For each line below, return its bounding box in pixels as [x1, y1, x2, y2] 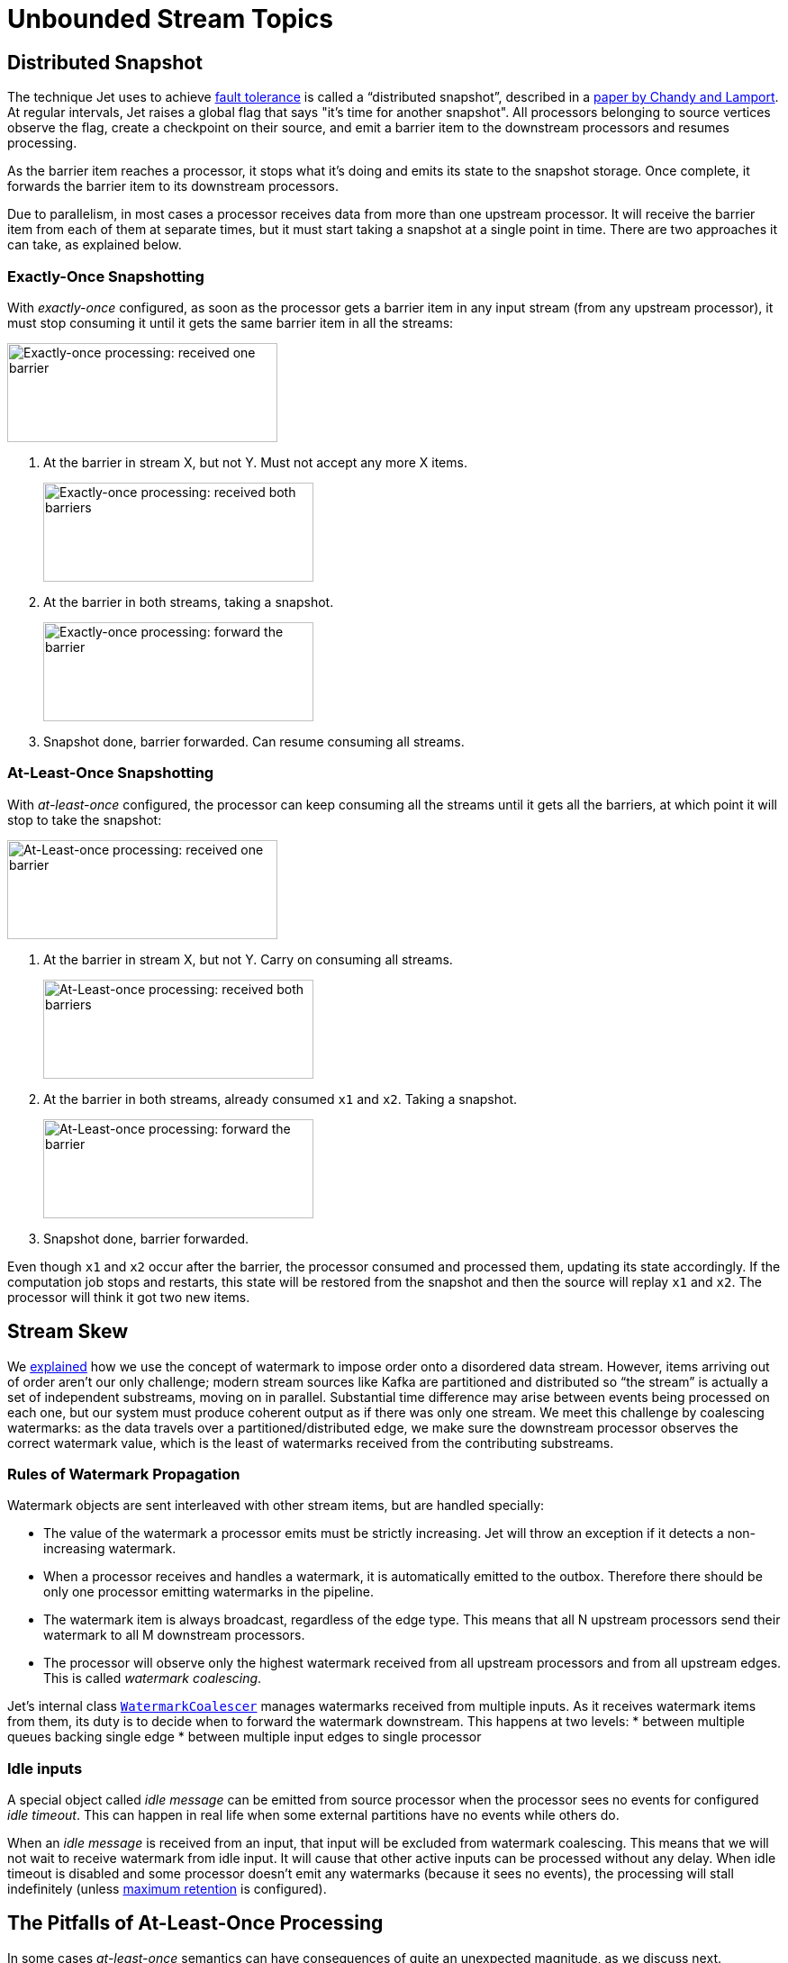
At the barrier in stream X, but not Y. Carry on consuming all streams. [43, 951, 453, 967]
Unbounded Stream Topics [7, 4, 333, 34]
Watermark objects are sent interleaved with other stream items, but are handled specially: [7, 1497, 545, 1514]
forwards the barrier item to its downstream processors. [7, 178, 339, 194]
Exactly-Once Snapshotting [7, 267, 204, 285]
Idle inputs [7, 1759, 83, 1778]
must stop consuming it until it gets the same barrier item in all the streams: [7, 314, 454, 330]
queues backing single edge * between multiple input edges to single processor [7, 1729, 482, 1745]
